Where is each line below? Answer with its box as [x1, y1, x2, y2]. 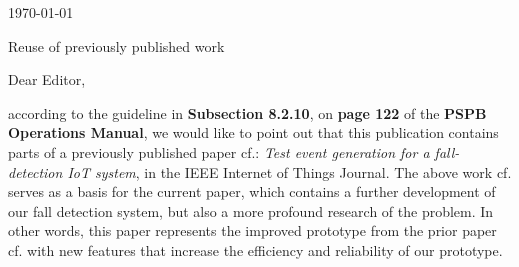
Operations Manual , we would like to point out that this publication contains [8, 122, 499, 143]
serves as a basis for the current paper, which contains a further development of [8, 181, 496, 202]
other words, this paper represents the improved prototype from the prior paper [8, 220, 497, 241]
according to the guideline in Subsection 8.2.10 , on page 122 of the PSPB [8, 102, 487, 123]
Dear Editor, [8, 69, 86, 90]
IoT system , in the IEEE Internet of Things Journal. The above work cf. [67, 161, 512, 182]
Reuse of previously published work [8, 35, 225, 56]
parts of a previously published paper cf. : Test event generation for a [8, 141, 430, 162]
